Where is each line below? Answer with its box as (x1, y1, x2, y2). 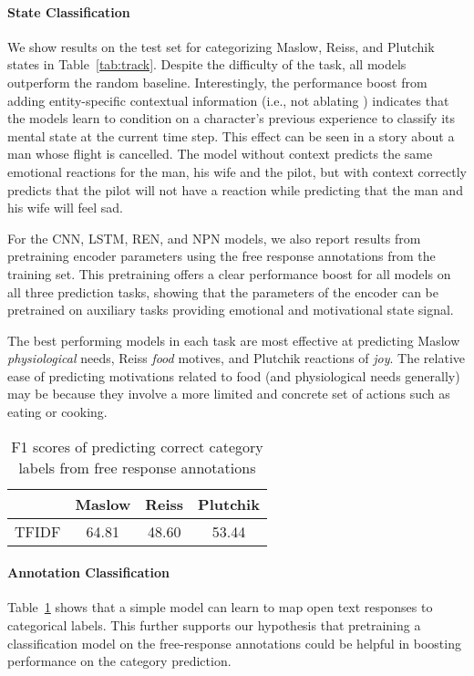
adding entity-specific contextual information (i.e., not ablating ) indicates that (7, 90, 449, 109)
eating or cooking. (7, 402, 108, 421)
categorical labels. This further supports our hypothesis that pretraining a (7, 616, 421, 635)
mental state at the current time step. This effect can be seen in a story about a (7, 126, 455, 145)
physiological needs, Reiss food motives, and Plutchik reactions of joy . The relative (7, 348, 466, 368)
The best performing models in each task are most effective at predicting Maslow (7, 330, 460, 349)
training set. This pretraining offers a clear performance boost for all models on (7, 264, 451, 283)
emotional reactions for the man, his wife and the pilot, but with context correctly (7, 161, 467, 181)
